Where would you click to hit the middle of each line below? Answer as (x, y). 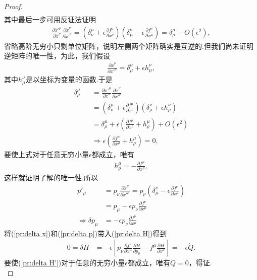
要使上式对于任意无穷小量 (46, 154)
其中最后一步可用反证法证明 (50, 19)
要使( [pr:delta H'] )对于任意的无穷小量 (65, 263)
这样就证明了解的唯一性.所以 (51, 178)
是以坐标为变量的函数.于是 (69, 79)
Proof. (13, 6)
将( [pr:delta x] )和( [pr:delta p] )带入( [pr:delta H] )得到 (86, 233)
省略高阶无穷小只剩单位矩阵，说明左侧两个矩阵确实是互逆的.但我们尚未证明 (129, 46)
